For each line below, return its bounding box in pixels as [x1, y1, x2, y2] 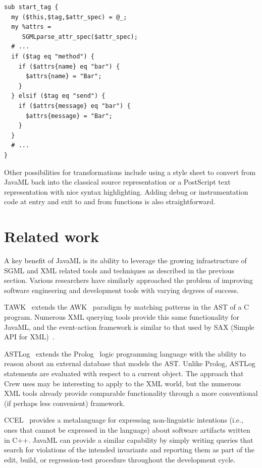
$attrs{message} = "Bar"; [25, 112, 113, 120]
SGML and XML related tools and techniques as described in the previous [4, 265, 235, 275]
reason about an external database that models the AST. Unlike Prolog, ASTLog [4, 358, 255, 369]
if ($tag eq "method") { [11, 52, 94, 60]
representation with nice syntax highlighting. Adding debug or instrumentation [4, 186, 248, 197]
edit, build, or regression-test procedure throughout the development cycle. [4, 454, 236, 464]
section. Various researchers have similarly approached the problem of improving [4, 275, 253, 285]
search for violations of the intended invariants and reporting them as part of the [4, 444, 255, 455]
